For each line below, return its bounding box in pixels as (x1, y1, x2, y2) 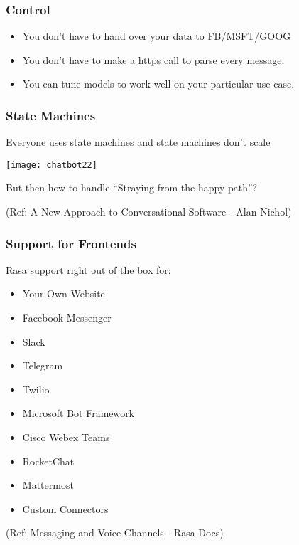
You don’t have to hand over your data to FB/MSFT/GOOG (22, 28, 291, 43)
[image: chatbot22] (6, 159, 97, 170)
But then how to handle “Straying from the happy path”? (6, 180, 258, 195)
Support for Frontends (6, 234, 136, 252)
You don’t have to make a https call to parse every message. (22, 52, 285, 67)
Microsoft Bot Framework (22, 406, 135, 420)
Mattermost (22, 477, 74, 492)
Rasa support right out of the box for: (6, 262, 171, 277)
